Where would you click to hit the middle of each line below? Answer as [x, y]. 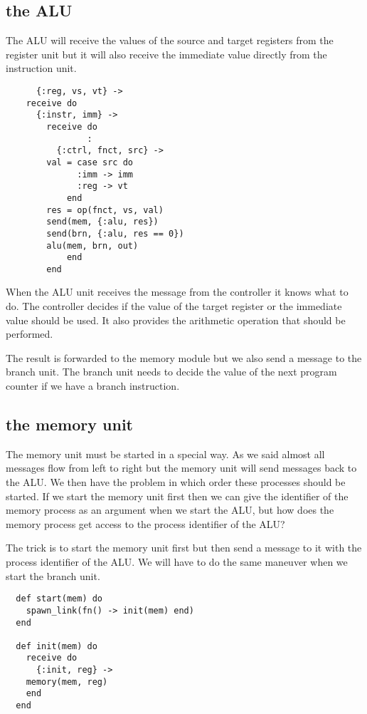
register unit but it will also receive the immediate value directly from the [166, 54]
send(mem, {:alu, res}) [102, 222]
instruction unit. [41, 68]
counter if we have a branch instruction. [93, 386]
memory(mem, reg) [67, 682]
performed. [30, 334]
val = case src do [90, 162]
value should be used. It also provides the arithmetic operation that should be [176, 320]
